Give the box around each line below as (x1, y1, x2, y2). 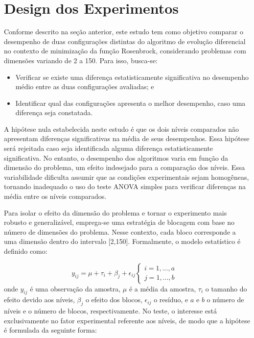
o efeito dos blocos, (85, 294, 142, 305)
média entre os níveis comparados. (4, 191, 107, 201)
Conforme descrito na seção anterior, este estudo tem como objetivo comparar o (4, 26, 243, 37)
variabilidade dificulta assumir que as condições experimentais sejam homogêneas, (4, 171, 249, 182)
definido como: (4, 246, 47, 256)
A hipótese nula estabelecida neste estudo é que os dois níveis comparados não (4, 123, 239, 134)
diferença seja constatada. (15, 107, 93, 118)
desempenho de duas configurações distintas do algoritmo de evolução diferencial (4, 36, 246, 46)
